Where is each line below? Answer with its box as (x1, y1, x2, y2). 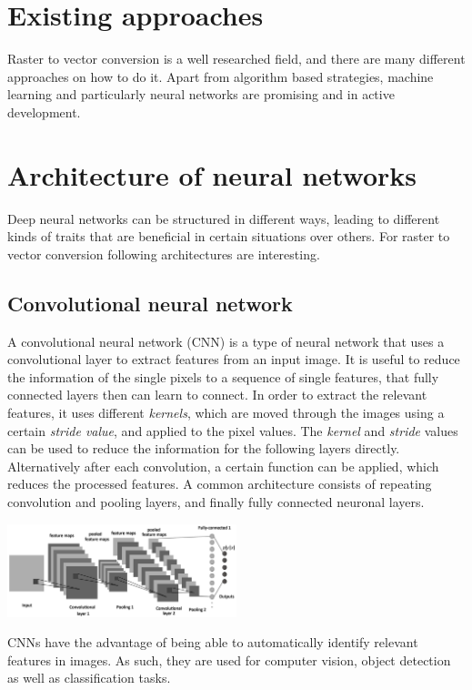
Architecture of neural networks (7, 156, 417, 193)
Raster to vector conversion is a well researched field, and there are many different (7, 49, 466, 68)
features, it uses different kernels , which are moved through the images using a (7, 402, 445, 421)
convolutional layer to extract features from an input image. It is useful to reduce (7, 350, 460, 369)
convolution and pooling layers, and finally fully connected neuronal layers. (7, 492, 425, 511)
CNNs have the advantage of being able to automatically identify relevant (7, 633, 418, 652)
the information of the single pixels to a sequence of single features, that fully (7, 367, 439, 386)
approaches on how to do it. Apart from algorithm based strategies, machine (7, 66, 434, 86)
